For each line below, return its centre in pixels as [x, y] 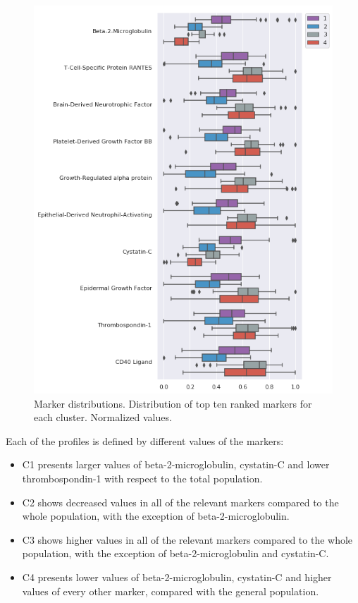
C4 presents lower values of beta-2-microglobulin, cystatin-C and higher [177, 577]
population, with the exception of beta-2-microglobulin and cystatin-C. [175, 553]
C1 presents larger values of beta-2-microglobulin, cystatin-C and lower [176, 464]
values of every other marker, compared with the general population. [171, 591]
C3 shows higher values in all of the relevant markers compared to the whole [187, 539]
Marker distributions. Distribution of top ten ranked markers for [173, 403]
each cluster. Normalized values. [103, 417]
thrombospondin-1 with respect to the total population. [142, 479]
